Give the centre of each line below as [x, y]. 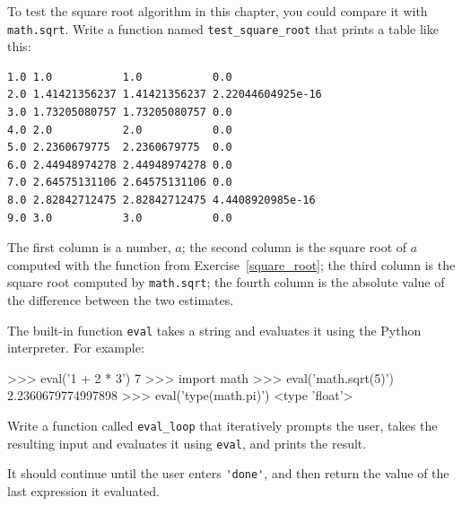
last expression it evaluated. [83, 491]
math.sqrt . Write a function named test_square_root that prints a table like [223, 28]
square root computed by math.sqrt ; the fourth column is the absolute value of [226, 282]
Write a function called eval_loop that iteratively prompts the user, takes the [222, 426]
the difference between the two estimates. [121, 300]
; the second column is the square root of [294, 247]
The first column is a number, [89, 247]
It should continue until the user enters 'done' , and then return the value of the [228, 473]
